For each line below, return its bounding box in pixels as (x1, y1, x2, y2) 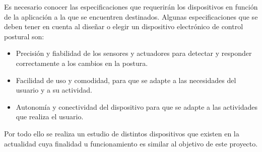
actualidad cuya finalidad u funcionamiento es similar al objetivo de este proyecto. (4, 138, 258, 148)
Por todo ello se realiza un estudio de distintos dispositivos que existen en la (4, 128, 239, 138)
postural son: (4, 31, 44, 41)
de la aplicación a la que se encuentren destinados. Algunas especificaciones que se (4, 11, 258, 22)
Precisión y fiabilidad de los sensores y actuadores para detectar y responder (16, 48, 252, 58)
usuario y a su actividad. (16, 85, 92, 95)
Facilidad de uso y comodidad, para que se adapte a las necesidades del (16, 74, 236, 85)
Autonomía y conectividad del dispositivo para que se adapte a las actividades (16, 101, 257, 112)
